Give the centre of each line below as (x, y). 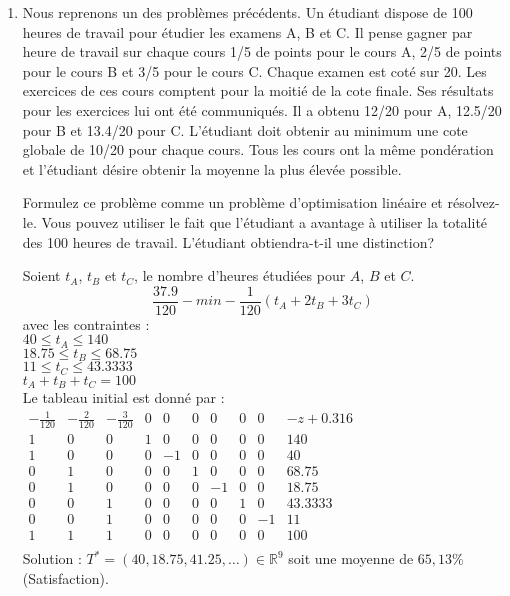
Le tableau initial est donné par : (123, 397)
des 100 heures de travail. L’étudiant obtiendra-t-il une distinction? (228, 241)
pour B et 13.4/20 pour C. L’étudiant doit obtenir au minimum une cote (245, 129)
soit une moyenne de (351, 558)
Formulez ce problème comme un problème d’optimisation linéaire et (232, 202)
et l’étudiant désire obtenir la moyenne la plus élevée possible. (212, 168)
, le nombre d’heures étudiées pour (240, 275)
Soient (41, 275)
